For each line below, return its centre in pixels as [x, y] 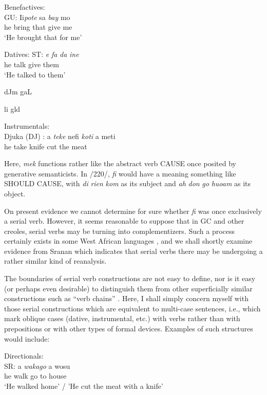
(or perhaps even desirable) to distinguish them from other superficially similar [128, 288]
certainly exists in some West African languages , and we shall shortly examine [128, 241]
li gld [12, 108]
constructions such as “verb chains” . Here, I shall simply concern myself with [126, 298]
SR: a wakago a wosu [37, 366]
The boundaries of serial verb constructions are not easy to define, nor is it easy [130, 278]
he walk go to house [35, 376]
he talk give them [32, 64]
